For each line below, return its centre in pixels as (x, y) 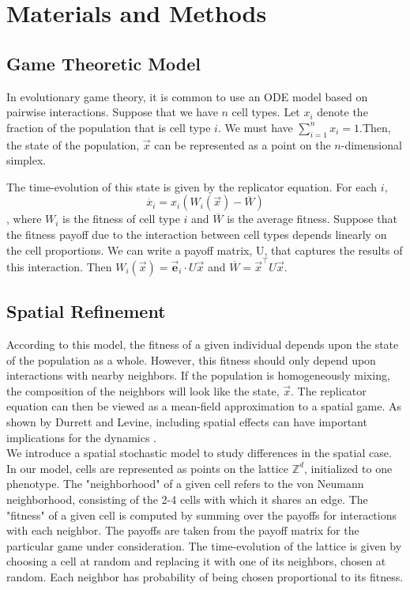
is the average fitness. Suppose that (312, 219)
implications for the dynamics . (81, 437)
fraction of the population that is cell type (109, 127)
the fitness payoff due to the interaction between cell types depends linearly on (197, 234)
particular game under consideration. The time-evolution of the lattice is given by (204, 545)
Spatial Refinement (86, 311)
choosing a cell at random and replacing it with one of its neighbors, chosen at (196, 561)
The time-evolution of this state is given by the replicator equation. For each (192, 186)
